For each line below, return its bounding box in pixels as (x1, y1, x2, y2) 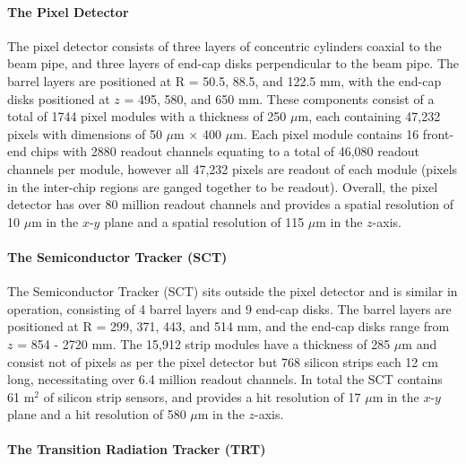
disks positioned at (7, 89, 110, 108)
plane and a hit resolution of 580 (7, 405, 186, 424)
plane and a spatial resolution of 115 (104, 212, 305, 231)
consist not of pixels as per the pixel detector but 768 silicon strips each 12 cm (7, 352, 438, 371)
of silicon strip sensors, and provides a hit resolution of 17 (43, 387, 361, 406)
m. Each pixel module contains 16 (233, 124, 419, 143)
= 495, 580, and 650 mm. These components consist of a (124, 89, 435, 108)
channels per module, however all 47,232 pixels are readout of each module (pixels (7, 159, 458, 178)
